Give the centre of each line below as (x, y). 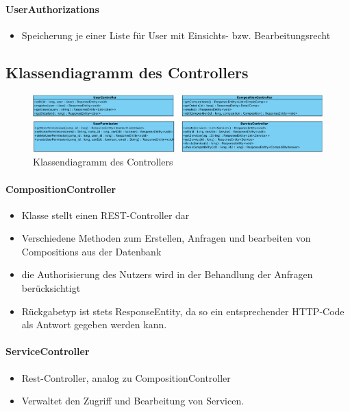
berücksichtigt (51, 288)
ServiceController (48, 351)
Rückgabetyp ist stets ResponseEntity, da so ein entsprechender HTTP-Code (183, 311)
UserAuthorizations (52, 9)
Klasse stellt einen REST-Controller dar (105, 215)
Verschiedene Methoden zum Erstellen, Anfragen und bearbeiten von (166, 238)
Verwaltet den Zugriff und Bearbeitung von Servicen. (133, 401)
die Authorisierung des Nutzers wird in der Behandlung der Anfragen (167, 274)
